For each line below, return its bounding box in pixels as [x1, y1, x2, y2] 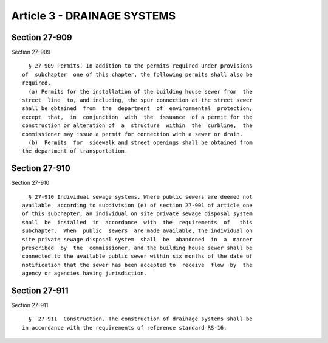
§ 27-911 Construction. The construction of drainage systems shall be [28, 316, 253, 322]
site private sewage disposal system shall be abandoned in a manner [22, 236, 253, 243]
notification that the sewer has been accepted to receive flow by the [22, 262, 253, 268]
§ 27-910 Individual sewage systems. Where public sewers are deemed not [28, 193, 253, 200]
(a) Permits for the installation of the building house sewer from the [28, 88, 253, 95]
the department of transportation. [22, 148, 128, 154]
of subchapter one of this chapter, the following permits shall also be [22, 71, 253, 78]
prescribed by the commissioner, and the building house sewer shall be [22, 244, 253, 251]
